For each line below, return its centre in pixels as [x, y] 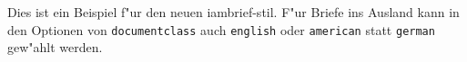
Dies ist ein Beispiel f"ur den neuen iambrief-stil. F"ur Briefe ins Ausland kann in [233, 12]
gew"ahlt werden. [55, 47]
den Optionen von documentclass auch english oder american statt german [221, 29]
